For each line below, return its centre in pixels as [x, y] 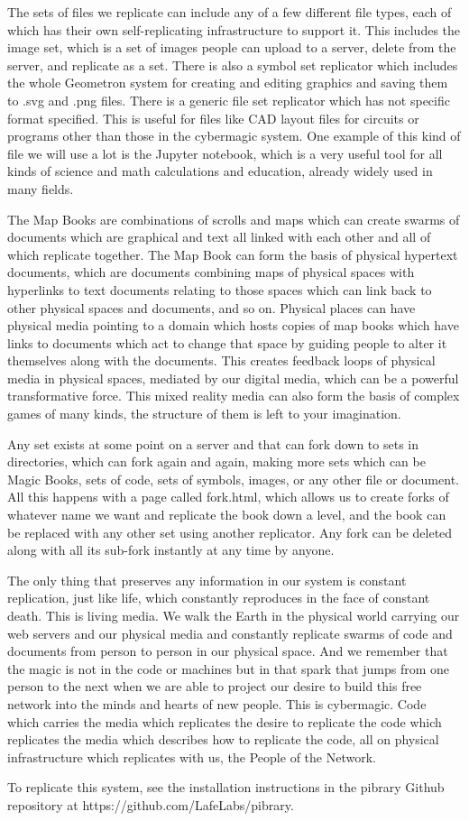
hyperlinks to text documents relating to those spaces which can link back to [220, 289]
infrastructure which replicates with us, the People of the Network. [192, 756]
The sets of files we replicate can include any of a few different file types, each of [230, 12]
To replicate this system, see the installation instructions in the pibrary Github [226, 787]
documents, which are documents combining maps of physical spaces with [211, 272]
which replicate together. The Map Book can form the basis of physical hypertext [233, 254]
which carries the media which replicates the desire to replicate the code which [225, 721]
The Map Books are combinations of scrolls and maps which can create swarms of [234, 219]
